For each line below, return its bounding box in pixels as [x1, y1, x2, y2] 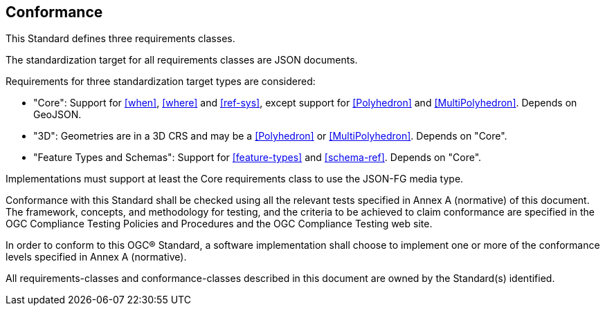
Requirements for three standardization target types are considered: [6, 75, 316, 88]
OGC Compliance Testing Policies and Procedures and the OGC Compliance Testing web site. [6, 218, 433, 230]
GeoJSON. [33, 109, 82, 121]
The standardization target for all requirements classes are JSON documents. [6, 54, 358, 66]
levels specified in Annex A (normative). [6, 251, 187, 263]
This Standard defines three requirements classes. [6, 32, 235, 45]
